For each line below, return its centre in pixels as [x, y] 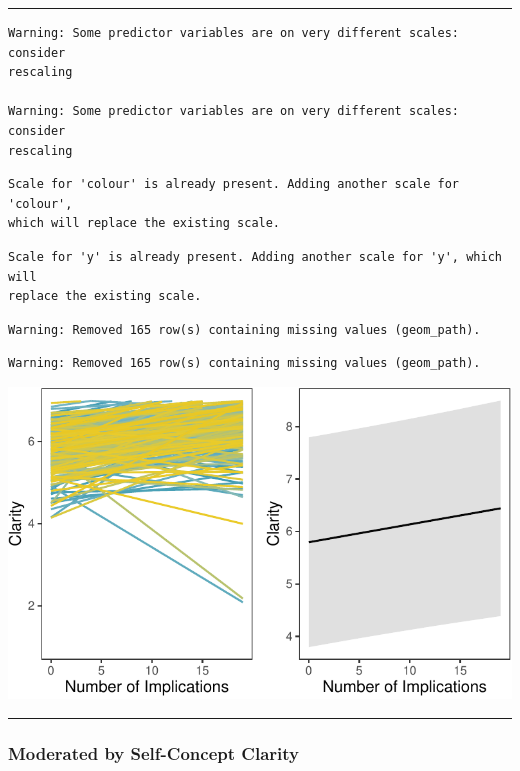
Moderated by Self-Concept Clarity [153, 752]
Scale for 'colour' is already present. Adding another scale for [234, 184]
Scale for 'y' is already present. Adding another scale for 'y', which [255, 256]
